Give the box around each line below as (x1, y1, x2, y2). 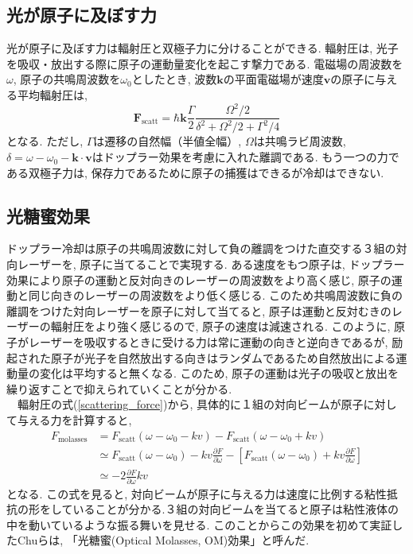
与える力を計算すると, (17, 412, 132, 428)
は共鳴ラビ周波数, (253, 133, 346, 149)
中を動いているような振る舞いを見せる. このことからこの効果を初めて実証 (6, 516, 392, 533)
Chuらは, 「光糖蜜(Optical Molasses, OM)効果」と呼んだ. (17, 532, 310, 548)
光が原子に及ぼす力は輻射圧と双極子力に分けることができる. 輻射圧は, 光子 (6, 40, 399, 56)
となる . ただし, (6, 133, 84, 149)
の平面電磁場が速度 (223, 71, 324, 87)
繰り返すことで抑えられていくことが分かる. (6, 380, 232, 397)
